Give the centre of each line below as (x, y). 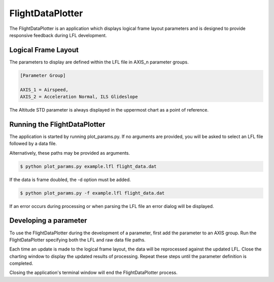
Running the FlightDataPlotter (57, 124)
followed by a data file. (33, 144)
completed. (21, 263)
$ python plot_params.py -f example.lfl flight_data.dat (92, 193)
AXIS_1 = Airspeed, (44, 90)
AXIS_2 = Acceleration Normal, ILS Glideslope (79, 97)
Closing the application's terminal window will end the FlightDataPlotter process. (93, 273)
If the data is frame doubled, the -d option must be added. (70, 180)
